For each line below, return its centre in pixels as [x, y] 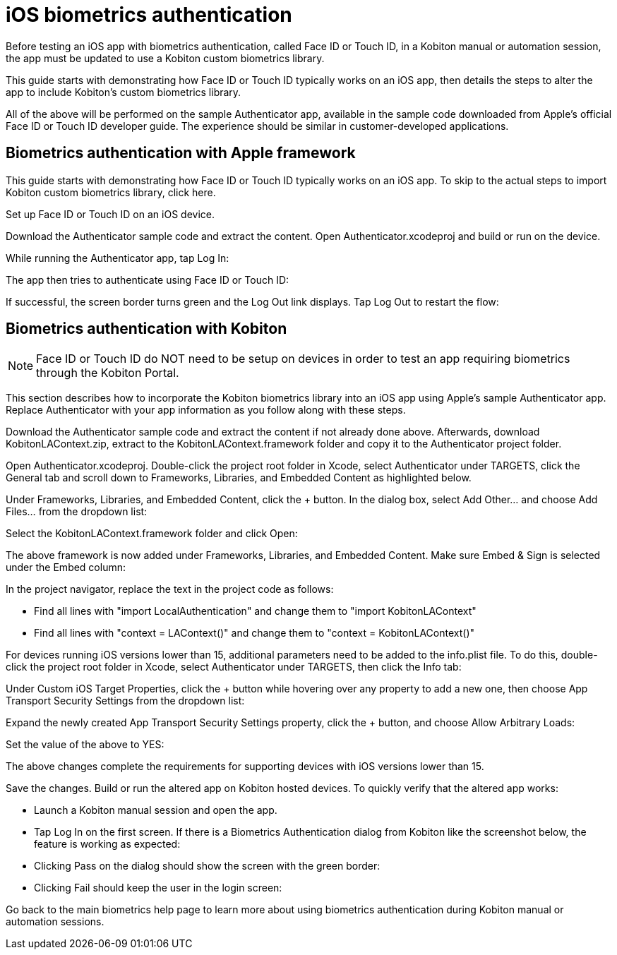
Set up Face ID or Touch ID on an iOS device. [110, 214]
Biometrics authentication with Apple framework [181, 153]
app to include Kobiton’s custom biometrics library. [124, 92]
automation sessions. [55, 922]
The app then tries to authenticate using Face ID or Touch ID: [148, 280]
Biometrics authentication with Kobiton [146, 329]
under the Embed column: [66, 567]
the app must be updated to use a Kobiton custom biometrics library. [165, 58]
